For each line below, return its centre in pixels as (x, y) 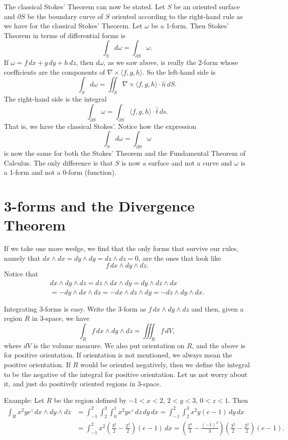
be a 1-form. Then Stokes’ (190, 26)
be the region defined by (90, 400)
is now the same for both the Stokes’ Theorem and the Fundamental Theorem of (125, 153)
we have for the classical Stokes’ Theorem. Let (73, 26)
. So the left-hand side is (179, 72)
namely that (22, 258)
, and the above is (219, 345)
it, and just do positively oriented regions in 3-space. (83, 384)
